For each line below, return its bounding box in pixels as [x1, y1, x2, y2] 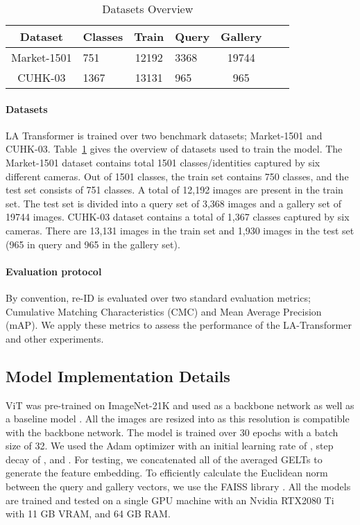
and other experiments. [6, 331, 104, 345]
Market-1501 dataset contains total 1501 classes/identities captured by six [6, 155, 320, 169]
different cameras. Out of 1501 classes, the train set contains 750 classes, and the [6, 169, 349, 183]
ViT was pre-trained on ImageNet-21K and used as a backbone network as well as [6, 397, 354, 412]
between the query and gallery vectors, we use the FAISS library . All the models [6, 479, 351, 494]
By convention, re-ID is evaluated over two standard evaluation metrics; [6, 290, 311, 304]
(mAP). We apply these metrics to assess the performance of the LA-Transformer [6, 318, 352, 332]
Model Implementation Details [6, 365, 230, 386]
